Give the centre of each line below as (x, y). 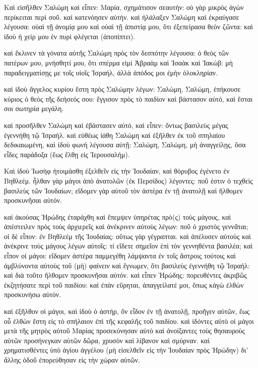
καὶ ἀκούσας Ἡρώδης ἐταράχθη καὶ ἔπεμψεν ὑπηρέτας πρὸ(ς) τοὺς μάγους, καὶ (118, 216)
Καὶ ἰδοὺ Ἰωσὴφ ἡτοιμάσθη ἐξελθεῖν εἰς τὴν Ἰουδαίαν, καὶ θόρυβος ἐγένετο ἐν (117, 171)
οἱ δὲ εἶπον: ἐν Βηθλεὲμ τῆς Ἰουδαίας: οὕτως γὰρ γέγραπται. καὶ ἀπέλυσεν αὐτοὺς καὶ (128, 236)
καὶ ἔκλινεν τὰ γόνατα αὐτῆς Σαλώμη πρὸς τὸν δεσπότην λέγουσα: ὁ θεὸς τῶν (117, 53)
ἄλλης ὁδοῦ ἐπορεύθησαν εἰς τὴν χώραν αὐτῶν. (72, 360)
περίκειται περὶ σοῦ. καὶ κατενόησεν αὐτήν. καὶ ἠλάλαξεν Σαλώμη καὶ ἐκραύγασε (122, 17)
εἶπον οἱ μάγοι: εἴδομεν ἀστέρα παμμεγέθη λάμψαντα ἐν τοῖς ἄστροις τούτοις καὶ (120, 256)
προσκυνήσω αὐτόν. (32, 294)
